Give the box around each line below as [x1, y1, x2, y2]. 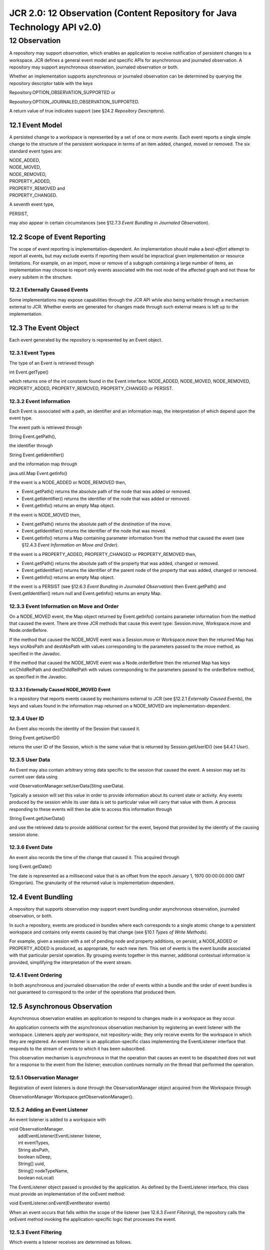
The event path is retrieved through [9, 424, 82, 430]
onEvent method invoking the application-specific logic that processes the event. [9, 1216, 176, 1222]
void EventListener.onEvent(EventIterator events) [9, 1200, 110, 1206]
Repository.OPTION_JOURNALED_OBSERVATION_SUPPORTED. [9, 98, 139, 104]
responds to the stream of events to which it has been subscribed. [9, 1045, 146, 1051]
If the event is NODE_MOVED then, [9, 511, 81, 517]
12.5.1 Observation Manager [9, 1074, 79, 1081]
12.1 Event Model [9, 120, 62, 129]
